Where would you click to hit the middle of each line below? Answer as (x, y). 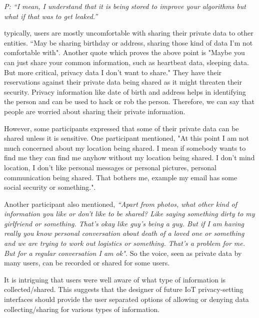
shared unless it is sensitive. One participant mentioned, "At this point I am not (127, 138)
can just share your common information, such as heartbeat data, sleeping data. (126, 62)
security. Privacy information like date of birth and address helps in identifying (125, 91)
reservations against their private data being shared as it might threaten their (123, 82)
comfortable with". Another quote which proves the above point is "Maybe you (124, 52)
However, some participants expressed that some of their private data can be (121, 128)
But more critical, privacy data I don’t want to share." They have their (113, 72)
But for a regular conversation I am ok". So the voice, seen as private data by (123, 253)
